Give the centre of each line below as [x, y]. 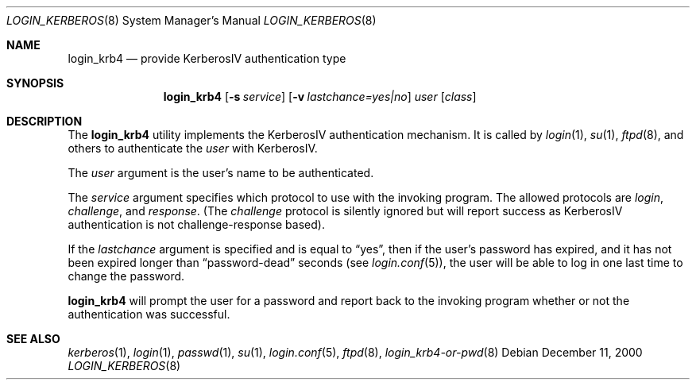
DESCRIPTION [44, 121]
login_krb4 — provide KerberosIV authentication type [207, 58]
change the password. [126, 276]
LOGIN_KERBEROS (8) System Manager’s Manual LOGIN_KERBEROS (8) [191, 20]
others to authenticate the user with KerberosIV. [193, 148]
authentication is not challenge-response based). [196, 224]
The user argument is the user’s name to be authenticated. [221, 173]
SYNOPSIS [35, 83]
